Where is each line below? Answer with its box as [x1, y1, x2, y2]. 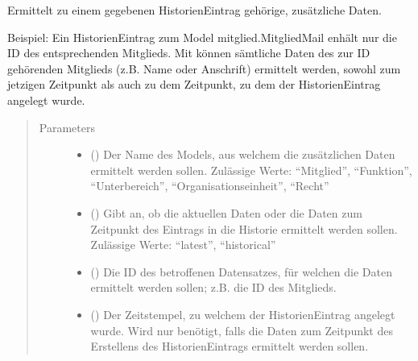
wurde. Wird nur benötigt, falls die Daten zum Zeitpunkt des [90, 322, 393, 338]
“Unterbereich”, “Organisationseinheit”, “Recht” [90, 177, 329, 194]
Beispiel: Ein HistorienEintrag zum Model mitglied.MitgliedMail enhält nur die [7, 28, 397, 45]
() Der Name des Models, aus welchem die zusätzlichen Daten [90, 146, 395, 163]
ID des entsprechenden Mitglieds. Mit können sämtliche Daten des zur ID [7, 44, 370, 61]
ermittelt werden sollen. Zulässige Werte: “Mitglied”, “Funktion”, [90, 161, 412, 178]
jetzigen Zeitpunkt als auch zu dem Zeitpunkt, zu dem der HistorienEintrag [7, 76, 381, 93]
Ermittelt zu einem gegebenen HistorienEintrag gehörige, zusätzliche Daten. [7, 2, 382, 18]
